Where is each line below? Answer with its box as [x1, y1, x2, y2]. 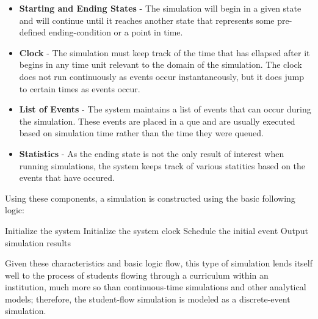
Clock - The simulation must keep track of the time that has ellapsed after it [19, 46, 310, 59]
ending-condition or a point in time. [49, 26, 183, 38]
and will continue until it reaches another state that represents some [19, 13, 275, 26]
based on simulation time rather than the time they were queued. [19, 127, 264, 139]
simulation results [5, 236, 71, 249]
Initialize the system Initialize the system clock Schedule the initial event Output [5, 224, 308, 237]
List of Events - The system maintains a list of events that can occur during [19, 103, 311, 116]
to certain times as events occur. [19, 82, 140, 95]
